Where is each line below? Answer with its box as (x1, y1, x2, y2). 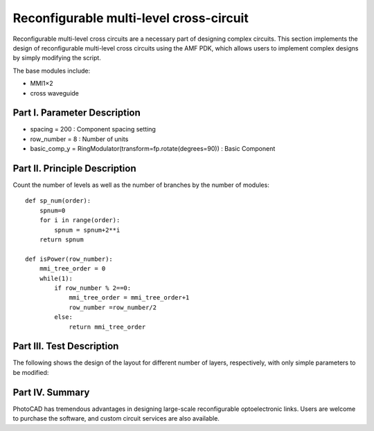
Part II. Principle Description (12, 163, 136, 174)
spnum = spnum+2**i (54, 226, 121, 234)
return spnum (39, 236, 84, 244)
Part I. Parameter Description (12, 107, 141, 119)
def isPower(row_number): (25, 255, 114, 263)
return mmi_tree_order (69, 322, 146, 331)
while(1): (39, 274, 73, 282)
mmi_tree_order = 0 (39, 265, 106, 273)
